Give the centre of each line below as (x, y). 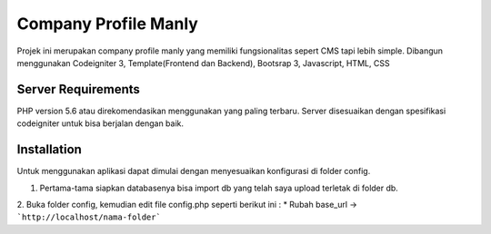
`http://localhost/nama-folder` (89, 217)
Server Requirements (79, 89)
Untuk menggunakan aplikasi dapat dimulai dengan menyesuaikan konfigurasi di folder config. (194, 171)
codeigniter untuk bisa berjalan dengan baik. (100, 123)
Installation (49, 150)
